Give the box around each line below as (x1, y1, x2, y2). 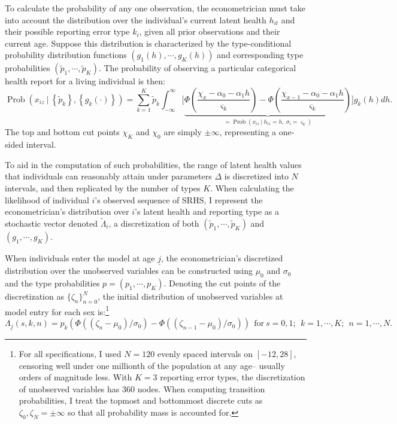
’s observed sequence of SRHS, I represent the (95, 193, 263, 206)
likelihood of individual (5, 193, 89, 206)
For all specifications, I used (19, 347, 122, 360)
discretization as (5, 290, 64, 302)
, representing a (219, 126, 277, 138)
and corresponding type (217, 48, 304, 61)
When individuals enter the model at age (5, 251, 155, 264)
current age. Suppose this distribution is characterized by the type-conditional (5, 36, 292, 49)
